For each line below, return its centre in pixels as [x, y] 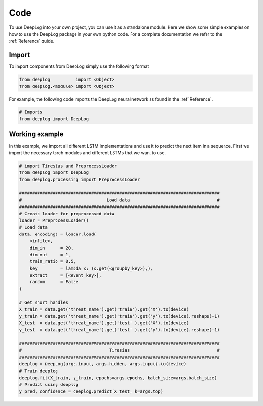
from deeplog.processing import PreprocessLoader [80, 179]
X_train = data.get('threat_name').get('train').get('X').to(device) [104, 310]
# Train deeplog [39, 371]
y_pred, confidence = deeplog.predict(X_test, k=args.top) [91, 391]
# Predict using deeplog [49, 385]
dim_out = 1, [50, 255]
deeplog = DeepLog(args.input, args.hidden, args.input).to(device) [103, 364]
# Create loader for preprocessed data [67, 214]
